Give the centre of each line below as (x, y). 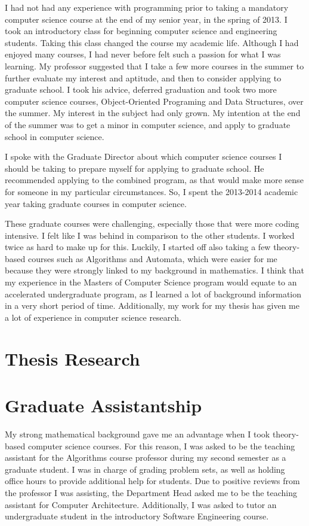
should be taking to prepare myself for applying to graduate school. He (135, 168)
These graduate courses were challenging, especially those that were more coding (152, 224)
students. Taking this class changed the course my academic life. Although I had (152, 42)
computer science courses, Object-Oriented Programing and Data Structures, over (154, 101)
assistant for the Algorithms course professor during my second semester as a (146, 457)
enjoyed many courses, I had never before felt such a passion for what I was (143, 54)
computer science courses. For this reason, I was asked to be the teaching (161, 446)
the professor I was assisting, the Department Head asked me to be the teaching (151, 492)
